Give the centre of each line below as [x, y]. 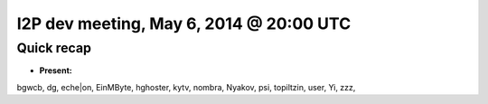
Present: [56, 71]
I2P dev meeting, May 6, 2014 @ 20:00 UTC [184, 24]
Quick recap [54, 48]
